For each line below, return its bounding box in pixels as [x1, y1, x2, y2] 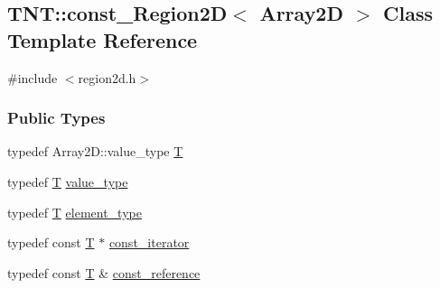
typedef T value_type [7, 172, 128, 190]
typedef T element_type [7, 202, 142, 221]
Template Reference [7, 25, 198, 53]
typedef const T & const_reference [7, 263, 201, 282]
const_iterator [108, 233, 190, 252]
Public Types [7, 107, 106, 129]
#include [7, 68, 58, 87]
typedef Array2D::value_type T [7, 142, 183, 161]
